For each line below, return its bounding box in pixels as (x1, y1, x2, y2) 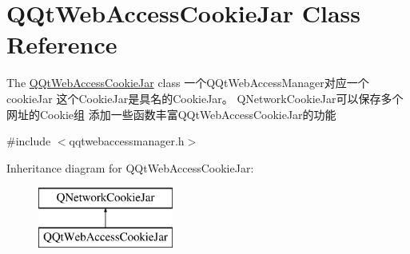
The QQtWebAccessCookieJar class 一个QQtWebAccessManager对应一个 (6, 74, 369, 91)
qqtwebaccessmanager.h (69, 133, 185, 149)
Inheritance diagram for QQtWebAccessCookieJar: (6, 159, 254, 176)
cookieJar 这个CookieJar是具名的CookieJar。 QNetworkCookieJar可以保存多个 (6, 89, 404, 106)
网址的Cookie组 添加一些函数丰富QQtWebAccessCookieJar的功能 (6, 105, 336, 122)
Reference (6, 28, 117, 61)
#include (6, 133, 51, 149)
